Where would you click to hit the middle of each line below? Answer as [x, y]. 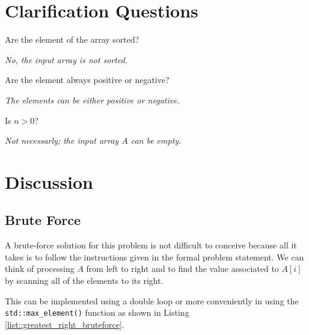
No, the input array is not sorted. [66, 59]
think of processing [40, 269]
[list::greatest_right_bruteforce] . [65, 324]
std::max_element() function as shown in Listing [97, 312]
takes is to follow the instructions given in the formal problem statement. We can [154, 257]
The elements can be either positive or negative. [92, 100]
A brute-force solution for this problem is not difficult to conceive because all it [151, 245]
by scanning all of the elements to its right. [84, 281]
